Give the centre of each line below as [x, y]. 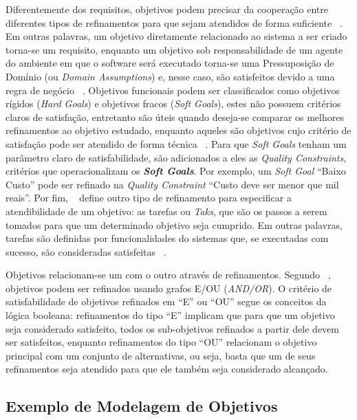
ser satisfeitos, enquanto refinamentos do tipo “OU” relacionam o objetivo [161, 342]
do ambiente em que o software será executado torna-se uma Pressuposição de [170, 63]
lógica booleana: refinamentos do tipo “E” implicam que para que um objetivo [170, 315]
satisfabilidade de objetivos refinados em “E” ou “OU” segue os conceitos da [166, 301]
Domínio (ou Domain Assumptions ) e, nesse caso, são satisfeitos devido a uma [170, 76]
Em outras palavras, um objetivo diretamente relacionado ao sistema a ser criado [176, 36]
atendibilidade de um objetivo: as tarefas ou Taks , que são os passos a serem [166, 211]
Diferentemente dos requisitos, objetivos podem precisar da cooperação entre [167, 9]
